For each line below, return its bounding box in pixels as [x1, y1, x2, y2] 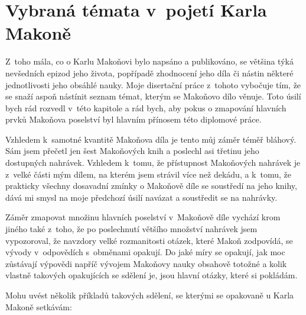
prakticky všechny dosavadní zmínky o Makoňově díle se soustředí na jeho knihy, [5, 179, 297, 192]
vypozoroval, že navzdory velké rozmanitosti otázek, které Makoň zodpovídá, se [5, 234, 293, 246]
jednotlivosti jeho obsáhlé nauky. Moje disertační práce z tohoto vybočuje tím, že [5, 78, 301, 91]
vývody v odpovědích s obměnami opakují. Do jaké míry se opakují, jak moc [5, 246, 285, 258]
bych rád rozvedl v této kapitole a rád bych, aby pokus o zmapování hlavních [5, 101, 287, 114]
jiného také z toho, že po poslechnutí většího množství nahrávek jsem [5, 223, 258, 235]
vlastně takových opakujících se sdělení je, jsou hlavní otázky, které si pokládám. [5, 269, 298, 281]
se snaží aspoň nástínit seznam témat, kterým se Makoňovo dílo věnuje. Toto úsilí [5, 90, 301, 102]
